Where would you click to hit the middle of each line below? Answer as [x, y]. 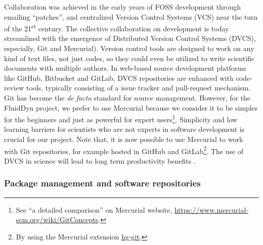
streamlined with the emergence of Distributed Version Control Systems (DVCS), [130, 38]
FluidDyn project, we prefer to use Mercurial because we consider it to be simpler [131, 107]
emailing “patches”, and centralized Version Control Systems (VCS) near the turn [131, 16]
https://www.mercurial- [211, 209]
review [14, 88]
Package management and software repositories [102, 183]
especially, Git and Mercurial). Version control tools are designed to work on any [129, 48]
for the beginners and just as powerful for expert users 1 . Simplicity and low [121, 118]
